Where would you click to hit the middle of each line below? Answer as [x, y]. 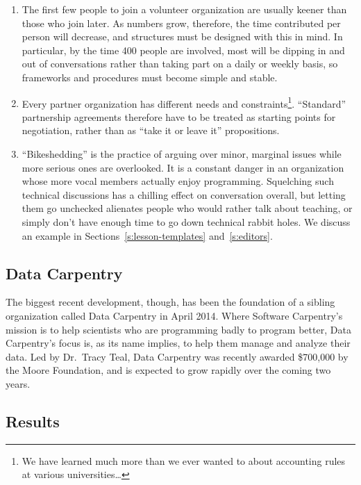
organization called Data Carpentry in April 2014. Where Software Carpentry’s [174, 315]
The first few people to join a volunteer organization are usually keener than [184, 9]
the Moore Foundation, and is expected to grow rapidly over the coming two [168, 370]
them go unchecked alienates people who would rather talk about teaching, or [187, 208]
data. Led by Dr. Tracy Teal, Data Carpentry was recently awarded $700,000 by [177, 356]
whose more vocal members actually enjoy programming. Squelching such [178, 181]
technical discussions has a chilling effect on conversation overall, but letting [184, 194]
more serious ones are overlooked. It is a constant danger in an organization [183, 167]
